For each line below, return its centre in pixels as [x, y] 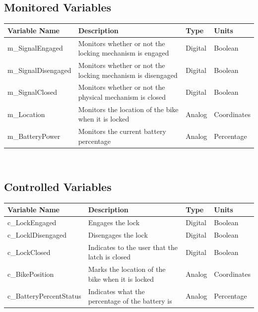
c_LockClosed [29, 252]
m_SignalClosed [32, 92]
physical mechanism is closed [122, 97]
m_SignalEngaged [35, 48]
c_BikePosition [31, 274]
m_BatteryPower [34, 136]
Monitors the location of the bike [128, 109]
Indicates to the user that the [133, 247]
